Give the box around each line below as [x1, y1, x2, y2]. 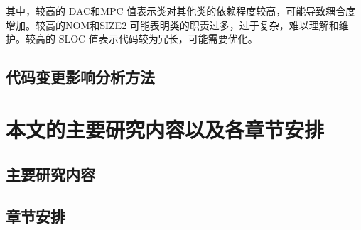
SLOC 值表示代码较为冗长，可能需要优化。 [58, 31, 258, 46]
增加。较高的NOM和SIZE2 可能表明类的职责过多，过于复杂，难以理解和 [6, 17, 339, 32]
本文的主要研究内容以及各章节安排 [6, 114, 325, 143]
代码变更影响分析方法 [6, 66, 155, 88]
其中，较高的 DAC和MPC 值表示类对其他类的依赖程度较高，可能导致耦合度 [6, 4, 356, 18]
